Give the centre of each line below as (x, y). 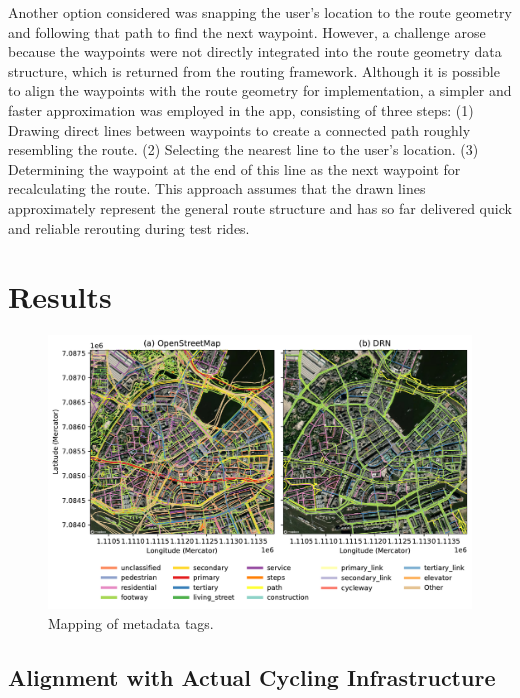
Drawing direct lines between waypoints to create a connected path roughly (239, 129)
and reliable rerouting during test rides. (129, 227)
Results (60, 296)
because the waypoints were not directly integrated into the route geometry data (255, 51)
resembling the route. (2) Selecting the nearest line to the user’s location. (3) (243, 149)
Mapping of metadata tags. (131, 622)
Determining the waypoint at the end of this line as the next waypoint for (234, 168)
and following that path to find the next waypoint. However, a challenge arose (247, 31)
